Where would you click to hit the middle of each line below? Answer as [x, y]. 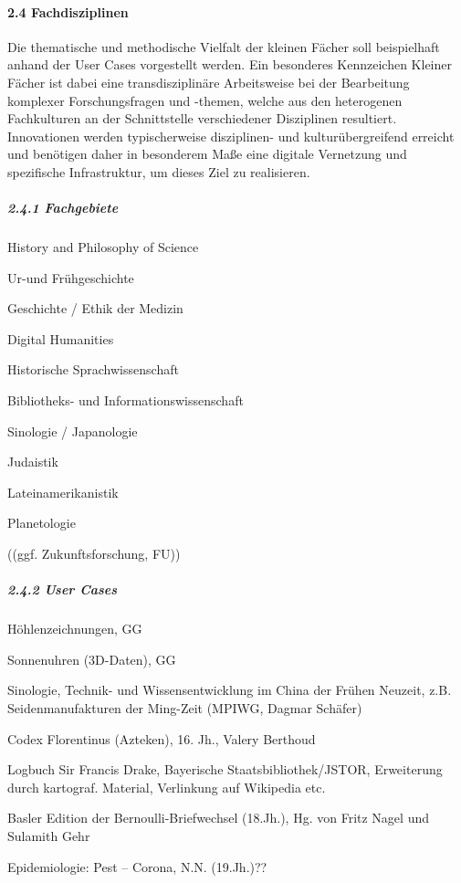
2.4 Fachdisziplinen [68, 11]
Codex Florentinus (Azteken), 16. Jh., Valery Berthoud [162, 738]
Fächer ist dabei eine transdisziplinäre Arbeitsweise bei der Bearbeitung [209, 82]
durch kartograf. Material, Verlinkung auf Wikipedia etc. [167, 787]
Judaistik [33, 462]
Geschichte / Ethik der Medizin [95, 308]
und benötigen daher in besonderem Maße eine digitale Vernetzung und [207, 154]
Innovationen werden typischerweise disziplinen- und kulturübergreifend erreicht [231, 136]
